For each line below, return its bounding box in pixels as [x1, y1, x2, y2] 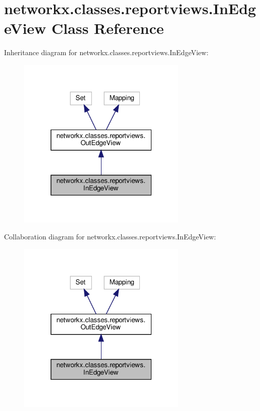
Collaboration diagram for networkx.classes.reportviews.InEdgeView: [4, 231, 216, 242]
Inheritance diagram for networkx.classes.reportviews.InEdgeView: [4, 47, 209, 58]
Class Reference [51, 18, 164, 38]
